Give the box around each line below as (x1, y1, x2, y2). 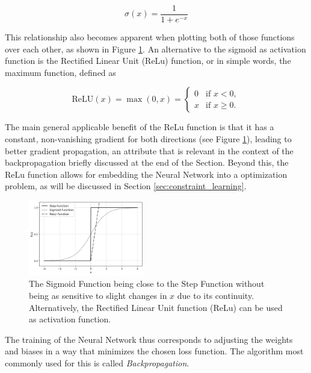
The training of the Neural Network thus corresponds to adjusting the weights (5, 333, 293, 345)
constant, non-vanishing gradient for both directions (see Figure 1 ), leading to (5, 133, 292, 145)
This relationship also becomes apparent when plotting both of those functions (5, 31, 295, 43)
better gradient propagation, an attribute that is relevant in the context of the (5, 144, 294, 157)
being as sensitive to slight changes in (29, 289, 167, 301)
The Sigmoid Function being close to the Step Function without (29, 277, 265, 290)
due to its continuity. (177, 289, 254, 301)
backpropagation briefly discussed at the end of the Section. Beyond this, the (5, 156, 289, 169)
